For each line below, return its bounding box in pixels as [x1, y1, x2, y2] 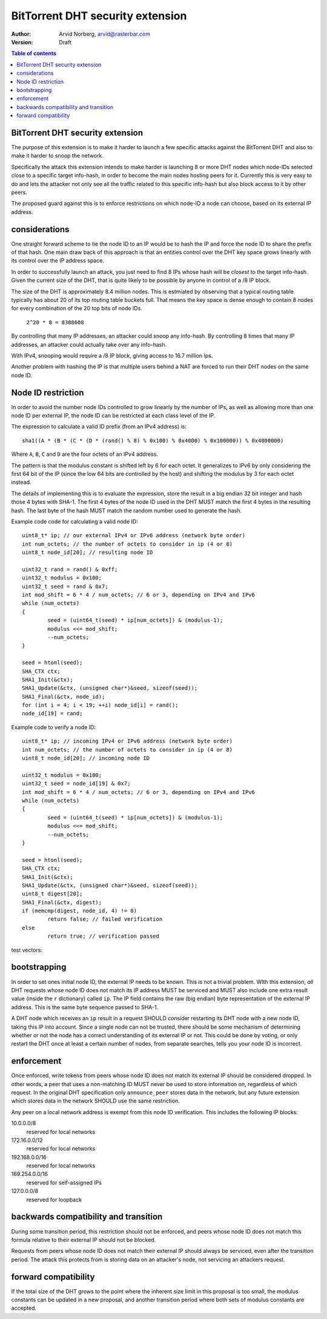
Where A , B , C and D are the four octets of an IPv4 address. [11, 450, 159, 458]
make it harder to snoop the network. [11, 152, 104, 159]
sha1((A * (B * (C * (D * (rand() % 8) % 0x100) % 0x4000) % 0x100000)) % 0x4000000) [22, 437, 284, 444]
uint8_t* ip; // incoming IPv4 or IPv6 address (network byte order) [22, 738, 233, 745]
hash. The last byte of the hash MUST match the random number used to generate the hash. [11, 507, 242, 514]
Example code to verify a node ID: [11, 723, 96, 730]
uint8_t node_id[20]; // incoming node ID [22, 755, 150, 762]
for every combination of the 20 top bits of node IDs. [11, 305, 142, 312]
